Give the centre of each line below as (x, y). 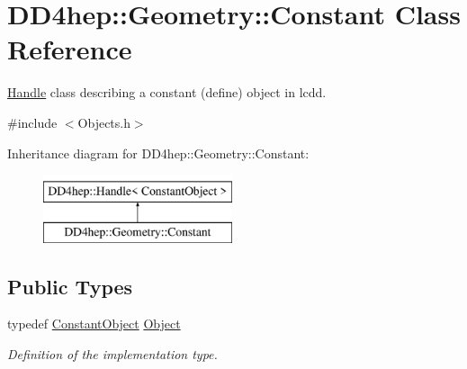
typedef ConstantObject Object (94, 324)
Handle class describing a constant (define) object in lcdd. (167, 92)
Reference (70, 49)
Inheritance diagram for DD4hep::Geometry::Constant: (158, 153)
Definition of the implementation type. (112, 354)
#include (32, 122)
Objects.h (104, 122)
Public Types (70, 286)
